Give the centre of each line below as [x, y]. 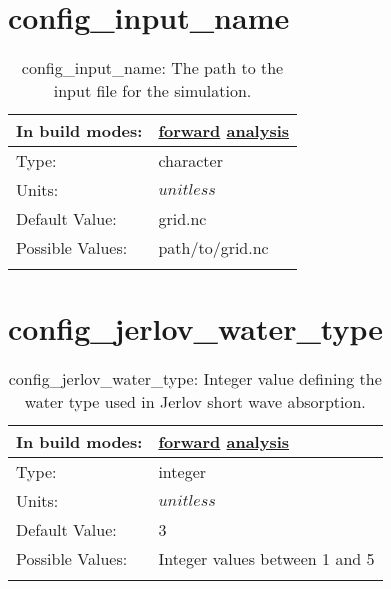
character [190, 161]
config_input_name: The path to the [152, 68]
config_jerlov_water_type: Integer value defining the [195, 379]
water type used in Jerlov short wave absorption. [195, 402]
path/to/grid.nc [213, 248]
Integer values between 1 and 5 [266, 559]
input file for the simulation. [152, 91]
